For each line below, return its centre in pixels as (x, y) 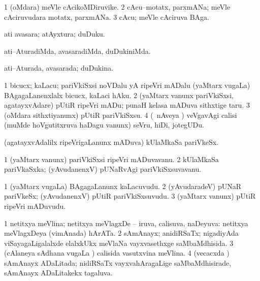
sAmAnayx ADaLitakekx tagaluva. (58, 273)
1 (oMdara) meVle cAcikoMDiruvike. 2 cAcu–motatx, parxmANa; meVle (117, 7)
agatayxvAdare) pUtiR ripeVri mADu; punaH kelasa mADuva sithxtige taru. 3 (127, 105)
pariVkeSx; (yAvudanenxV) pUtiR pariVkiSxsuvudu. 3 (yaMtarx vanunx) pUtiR (130, 196)
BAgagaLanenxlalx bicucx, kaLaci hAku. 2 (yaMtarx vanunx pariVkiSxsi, (119, 95)
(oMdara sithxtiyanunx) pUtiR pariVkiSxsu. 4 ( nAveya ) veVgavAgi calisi (121, 115)
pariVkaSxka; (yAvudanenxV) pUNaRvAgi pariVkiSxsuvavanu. (103, 169)
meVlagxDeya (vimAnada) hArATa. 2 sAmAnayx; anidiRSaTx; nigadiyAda (121, 233)
